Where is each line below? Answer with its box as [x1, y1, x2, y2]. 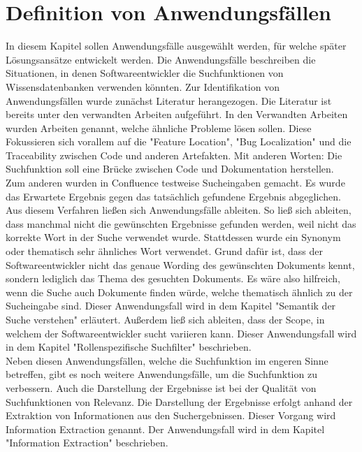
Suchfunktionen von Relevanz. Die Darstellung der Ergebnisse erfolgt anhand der [6, 394, 353, 409]
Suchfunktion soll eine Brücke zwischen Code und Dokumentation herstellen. [6, 161, 334, 176]
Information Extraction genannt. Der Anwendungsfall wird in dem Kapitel [6, 421, 325, 436]
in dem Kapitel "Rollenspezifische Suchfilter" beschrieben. [6, 340, 252, 354]
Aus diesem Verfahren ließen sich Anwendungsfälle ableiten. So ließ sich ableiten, [6, 203, 352, 217]
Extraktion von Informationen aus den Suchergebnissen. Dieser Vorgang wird [6, 408, 336, 423]
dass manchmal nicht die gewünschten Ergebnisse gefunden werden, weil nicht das [6, 216, 356, 231]
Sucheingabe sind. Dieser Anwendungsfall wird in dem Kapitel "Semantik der [6, 298, 336, 313]
